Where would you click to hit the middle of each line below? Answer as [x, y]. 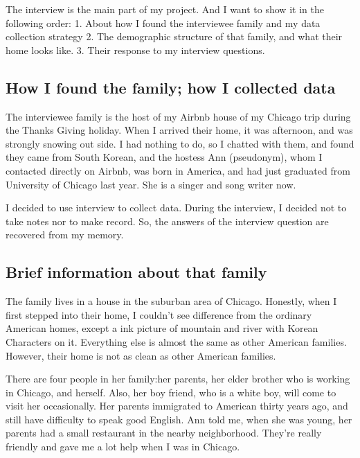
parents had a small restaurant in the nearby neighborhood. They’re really [164, 433]
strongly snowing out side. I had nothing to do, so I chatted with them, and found [180, 143]
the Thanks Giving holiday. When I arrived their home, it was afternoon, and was [179, 130]
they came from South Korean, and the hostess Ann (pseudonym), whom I [164, 157]
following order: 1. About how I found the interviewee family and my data [163, 23]
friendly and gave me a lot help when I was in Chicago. [123, 447]
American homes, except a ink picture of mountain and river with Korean [162, 328]
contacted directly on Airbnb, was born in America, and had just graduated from [178, 170]
